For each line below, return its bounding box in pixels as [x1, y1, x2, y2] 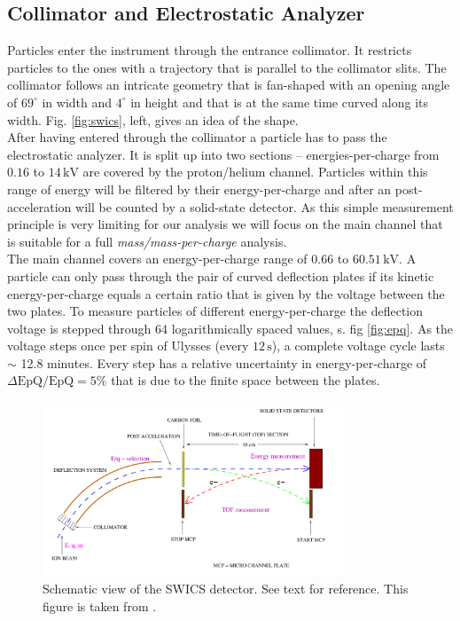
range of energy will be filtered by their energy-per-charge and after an [7, 179, 392, 198]
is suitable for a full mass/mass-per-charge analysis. [7, 232, 287, 250]
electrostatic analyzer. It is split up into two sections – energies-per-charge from [7, 145, 440, 163]
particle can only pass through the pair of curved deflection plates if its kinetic [7, 266, 434, 285]
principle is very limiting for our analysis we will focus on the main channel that [7, 215, 443, 233]
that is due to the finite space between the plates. [111, 371, 380, 389]
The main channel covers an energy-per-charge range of [7, 249, 308, 268]
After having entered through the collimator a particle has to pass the [7, 128, 387, 146]
